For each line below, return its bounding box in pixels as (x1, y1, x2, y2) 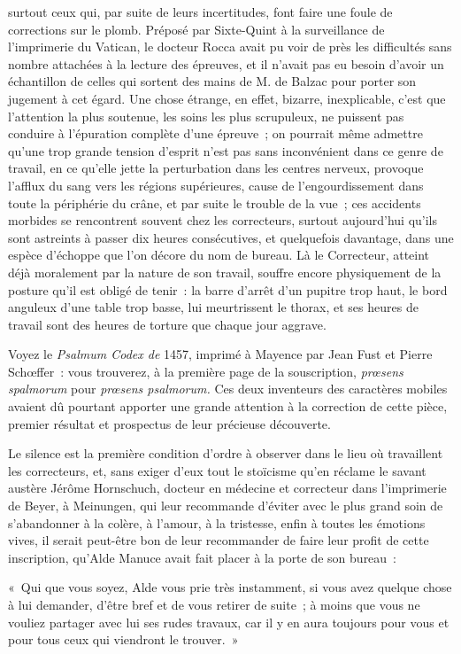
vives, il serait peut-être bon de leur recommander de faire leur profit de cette (8, 531, 429, 549)
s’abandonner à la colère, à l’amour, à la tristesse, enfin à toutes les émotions (8, 513, 426, 532)
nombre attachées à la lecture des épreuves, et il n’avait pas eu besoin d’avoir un (8, 54, 444, 73)
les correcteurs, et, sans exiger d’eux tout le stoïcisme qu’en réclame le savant (8, 461, 426, 479)
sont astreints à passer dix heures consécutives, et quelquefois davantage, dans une (8, 228, 454, 246)
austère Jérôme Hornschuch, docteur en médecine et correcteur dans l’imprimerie (8, 479, 447, 497)
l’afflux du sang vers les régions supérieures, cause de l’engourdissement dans (8, 175, 424, 194)
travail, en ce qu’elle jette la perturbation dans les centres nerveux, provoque (8, 159, 424, 177)
